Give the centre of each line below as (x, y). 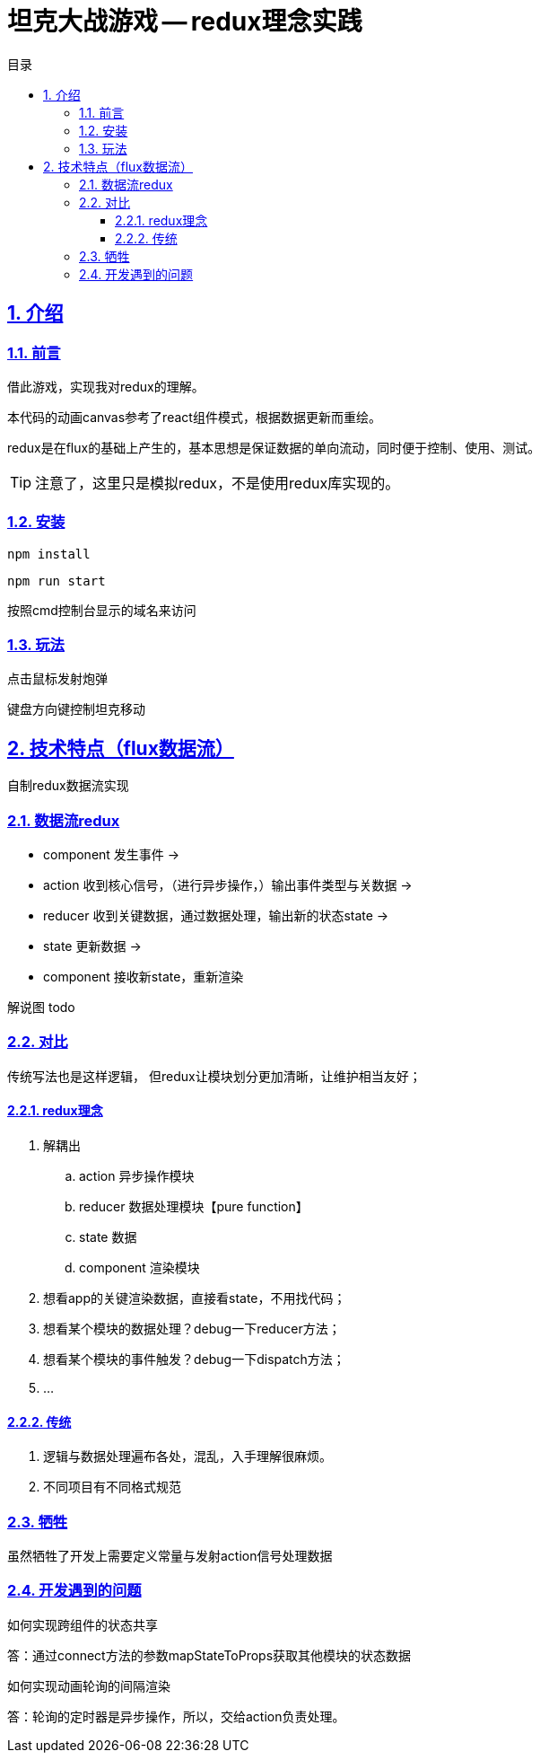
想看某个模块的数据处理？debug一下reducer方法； (192, 1329)
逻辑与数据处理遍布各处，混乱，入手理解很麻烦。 (187, 1456)
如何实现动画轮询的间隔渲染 (89, 1685)
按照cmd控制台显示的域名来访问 (102, 610)
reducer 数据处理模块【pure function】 (194, 1207)
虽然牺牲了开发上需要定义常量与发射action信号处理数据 (170, 1556)
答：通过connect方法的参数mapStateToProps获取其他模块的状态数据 (209, 1655)
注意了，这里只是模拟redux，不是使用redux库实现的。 (218, 483)
